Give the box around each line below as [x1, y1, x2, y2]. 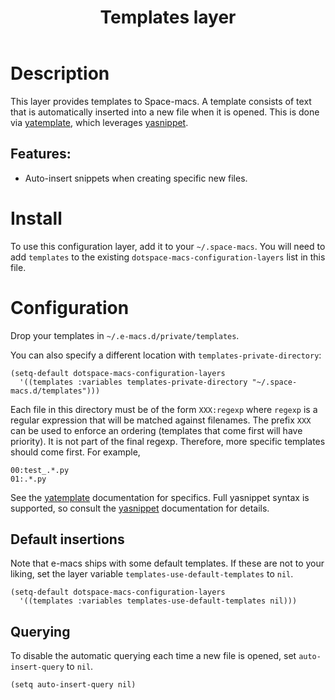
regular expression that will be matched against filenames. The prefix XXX [10, 414, 312, 426]
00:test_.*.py [10, 465, 70, 475]
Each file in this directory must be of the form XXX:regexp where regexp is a [10, 403, 318, 415]
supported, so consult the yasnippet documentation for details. [10, 502, 270, 514]
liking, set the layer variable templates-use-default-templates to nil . [10, 568, 294, 580]
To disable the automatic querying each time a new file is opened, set [10, 650, 297, 662]
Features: [10, 146, 72, 163]
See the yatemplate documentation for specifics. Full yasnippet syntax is [10, 491, 310, 503]
